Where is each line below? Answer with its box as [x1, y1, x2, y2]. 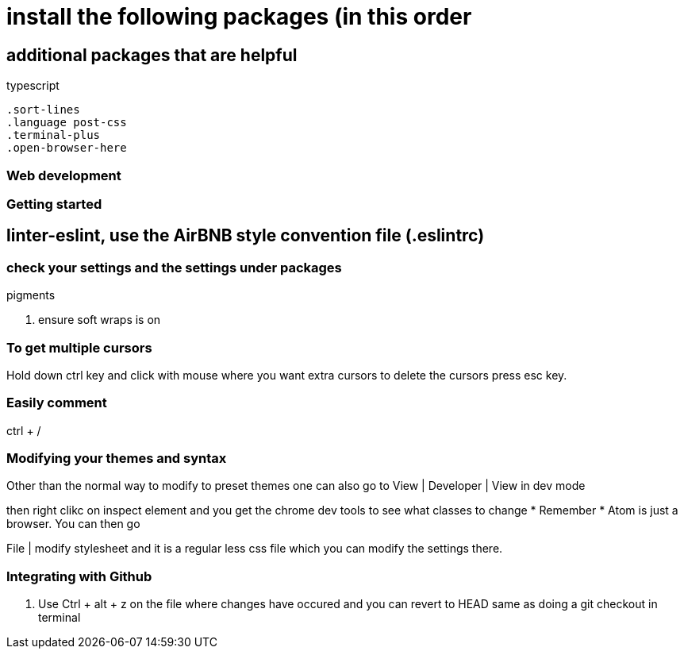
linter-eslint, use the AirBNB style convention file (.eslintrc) [6, 225, 485, 246]
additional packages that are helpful [6, 44, 298, 65]
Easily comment [6, 395, 107, 411]
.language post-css [6, 116, 127, 129]
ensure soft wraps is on [38, 313, 161, 327]
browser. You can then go [6, 517, 140, 531]
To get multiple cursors [6, 339, 152, 356]
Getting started [6, 195, 102, 212]
